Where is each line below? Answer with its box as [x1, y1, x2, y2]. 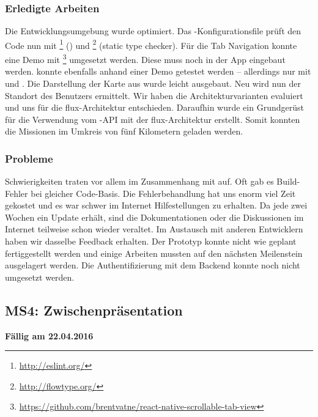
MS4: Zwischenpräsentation [5, 300, 183, 319]
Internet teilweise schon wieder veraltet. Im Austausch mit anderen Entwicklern [5, 223, 303, 235]
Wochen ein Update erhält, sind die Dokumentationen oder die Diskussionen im [5, 210, 304, 223]
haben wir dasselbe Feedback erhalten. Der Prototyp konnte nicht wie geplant [5, 235, 297, 248]
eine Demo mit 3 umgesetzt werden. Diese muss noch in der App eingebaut [5, 51, 286, 65]
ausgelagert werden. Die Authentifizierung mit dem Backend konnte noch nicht [5, 259, 300, 271]
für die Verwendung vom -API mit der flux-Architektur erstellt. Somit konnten [5, 113, 300, 125]
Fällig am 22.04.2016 [5, 329, 94, 342]
